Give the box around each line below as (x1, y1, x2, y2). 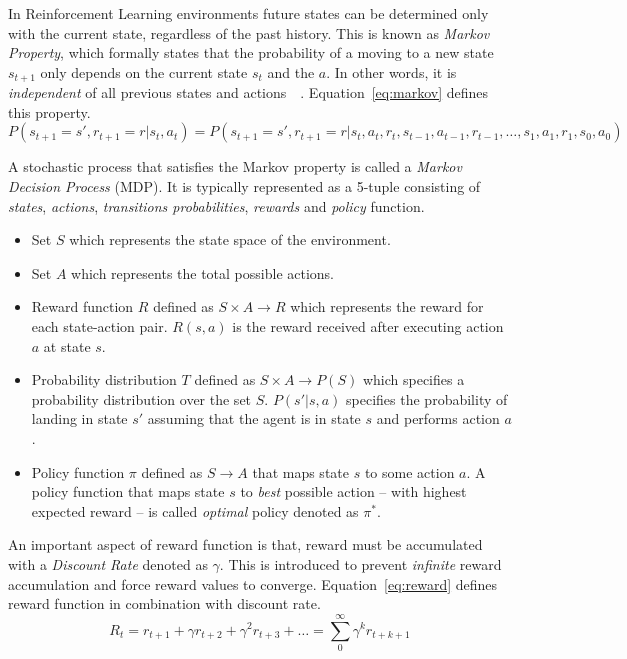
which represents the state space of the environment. (69, 229, 391, 250)
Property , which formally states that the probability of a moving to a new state (8, 42, 494, 63)
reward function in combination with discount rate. (8, 593, 321, 614)
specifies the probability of (346, 388, 508, 409)
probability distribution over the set (31, 388, 252, 409)
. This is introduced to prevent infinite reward (219, 553, 502, 574)
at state (43, 335, 91, 356)
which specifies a (362, 369, 465, 390)
